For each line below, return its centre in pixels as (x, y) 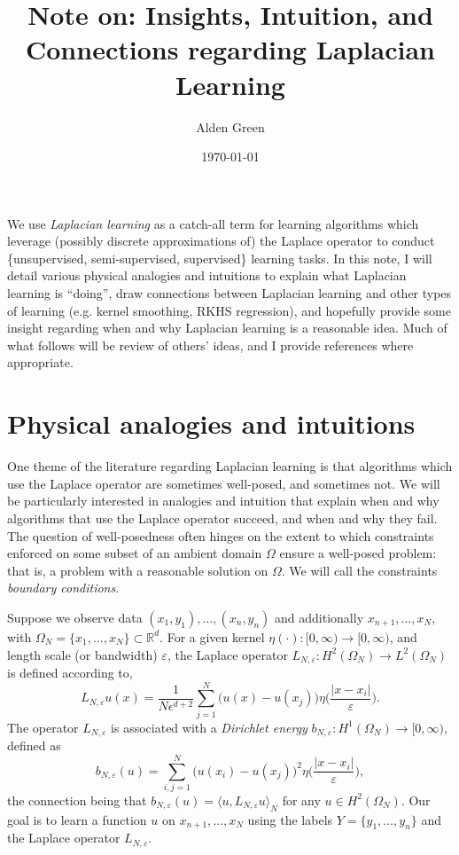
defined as (34, 745)
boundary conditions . (63, 588)
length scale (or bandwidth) (82, 654)
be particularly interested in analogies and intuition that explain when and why (223, 501)
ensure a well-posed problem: (358, 553)
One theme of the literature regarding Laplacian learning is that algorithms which (230, 466)
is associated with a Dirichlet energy (209, 727)
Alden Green (230, 126)
